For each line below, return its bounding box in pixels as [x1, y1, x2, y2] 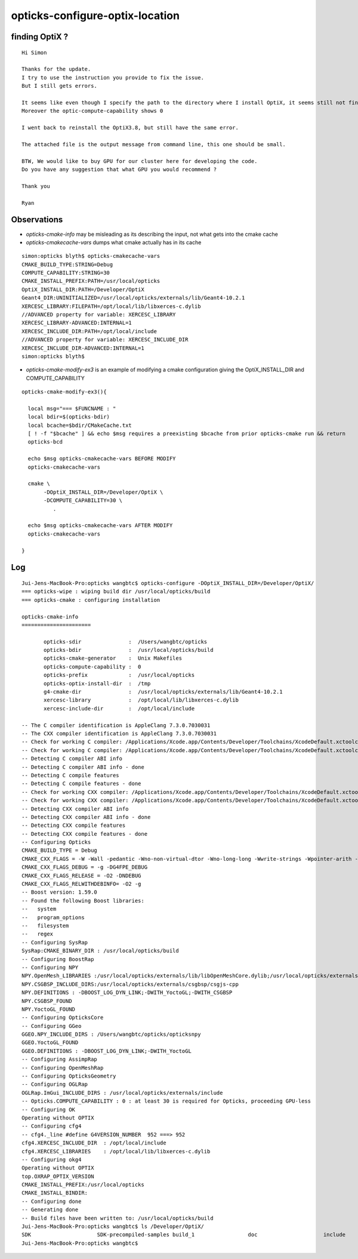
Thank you [21, 183, 50, 189]
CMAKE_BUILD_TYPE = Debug [21, 847, 98, 854]
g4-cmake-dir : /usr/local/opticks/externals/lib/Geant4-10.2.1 [44, 688, 283, 695]
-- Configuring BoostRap [21, 956, 94, 962]
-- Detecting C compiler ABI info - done [21, 764, 144, 770]
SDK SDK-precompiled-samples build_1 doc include [21, 1232, 346, 1238]
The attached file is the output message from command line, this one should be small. [21, 141, 286, 147]
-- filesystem [21, 922, 69, 929]
